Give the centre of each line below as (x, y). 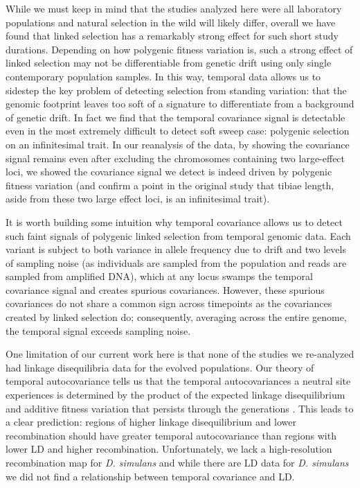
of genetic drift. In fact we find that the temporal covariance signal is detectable (175, 117)
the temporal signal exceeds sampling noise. (98, 330)
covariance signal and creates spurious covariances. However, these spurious (165, 289)
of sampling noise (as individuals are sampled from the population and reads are (176, 262)
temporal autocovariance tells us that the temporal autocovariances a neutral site (178, 381)
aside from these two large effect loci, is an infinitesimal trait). (138, 199)
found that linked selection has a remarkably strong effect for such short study (172, 36)
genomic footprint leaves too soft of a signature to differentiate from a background (180, 104)
